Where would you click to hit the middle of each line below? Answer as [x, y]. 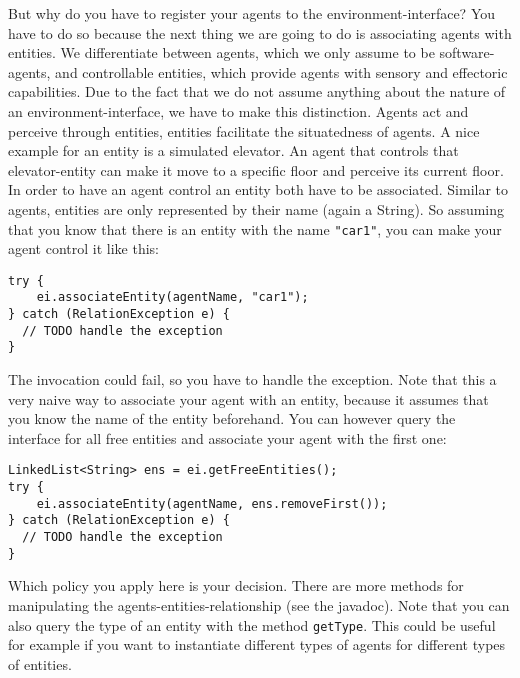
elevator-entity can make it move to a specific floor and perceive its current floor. [256, 169]
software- [467, 52]
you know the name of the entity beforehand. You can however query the [232, 418]
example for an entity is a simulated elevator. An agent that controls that [233, 150]
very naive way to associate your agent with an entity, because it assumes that [248, 398]
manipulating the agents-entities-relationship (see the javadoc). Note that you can [259, 604]
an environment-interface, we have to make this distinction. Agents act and [238, 110]
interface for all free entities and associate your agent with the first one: [227, 437]
